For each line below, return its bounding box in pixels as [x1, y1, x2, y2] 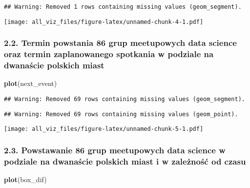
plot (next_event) [4, 78, 57, 88]
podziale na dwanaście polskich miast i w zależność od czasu [4, 155, 246, 167]
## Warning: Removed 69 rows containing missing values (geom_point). [4, 110, 238, 118]
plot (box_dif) [4, 174, 47, 185]
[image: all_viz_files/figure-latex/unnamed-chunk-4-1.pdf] [4, 18, 204, 25]
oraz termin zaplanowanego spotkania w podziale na [4, 48, 214, 60]
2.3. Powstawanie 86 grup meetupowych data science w [4, 144, 226, 156]
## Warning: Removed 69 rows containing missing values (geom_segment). [4, 95, 245, 103]
